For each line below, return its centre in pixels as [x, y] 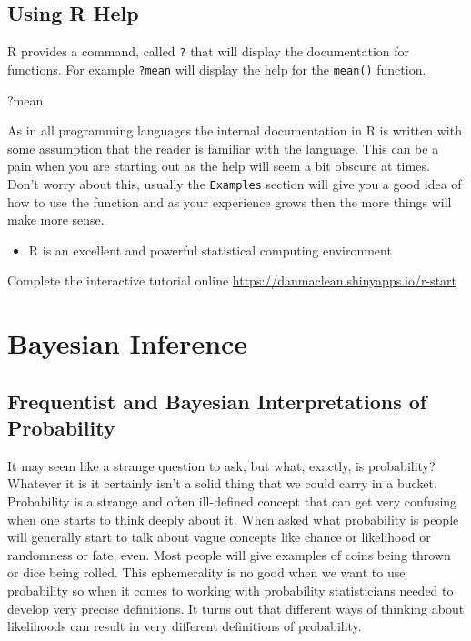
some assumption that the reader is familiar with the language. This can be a [223, 148]
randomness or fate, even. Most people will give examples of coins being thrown [229, 554]
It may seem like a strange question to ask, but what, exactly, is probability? [221, 465]
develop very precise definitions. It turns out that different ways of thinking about [236, 608]
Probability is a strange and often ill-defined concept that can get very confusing [232, 501]
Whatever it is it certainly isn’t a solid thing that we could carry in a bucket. [222, 483]
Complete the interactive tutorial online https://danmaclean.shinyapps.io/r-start [232, 280]
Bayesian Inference [128, 343]
